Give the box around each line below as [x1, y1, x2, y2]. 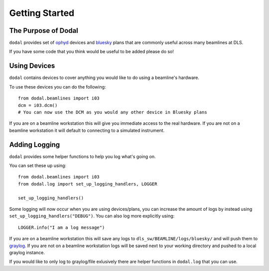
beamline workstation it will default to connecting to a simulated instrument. [9, 127, 165, 133]
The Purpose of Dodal [9, 26, 78, 35]
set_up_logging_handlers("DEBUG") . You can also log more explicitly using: [9, 213, 175, 219]
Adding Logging [9, 140, 60, 149]
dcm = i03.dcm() [18, 102, 58, 108]
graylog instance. [9, 249, 45, 256]
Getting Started [9, 7, 75, 18]
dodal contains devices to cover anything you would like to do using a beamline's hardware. [9, 75, 199, 81]
